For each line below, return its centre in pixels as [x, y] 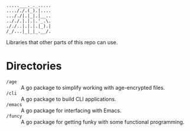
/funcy [14, 116]
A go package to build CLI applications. [68, 99]
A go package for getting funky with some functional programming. [103, 122]
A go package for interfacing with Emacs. [71, 110]
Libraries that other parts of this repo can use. [62, 42]
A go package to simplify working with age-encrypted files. [93, 87]
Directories [34, 66]
